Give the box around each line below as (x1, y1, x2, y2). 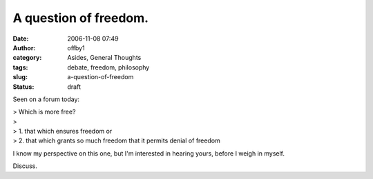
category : (12, 54, 42, 62)
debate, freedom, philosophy (67, 63, 150, 72)
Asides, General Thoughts (67, 54, 142, 62)
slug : (12, 73, 28, 81)
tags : (12, 63, 28, 72)
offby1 (67, 43, 86, 52)
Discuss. (12, 162, 37, 170)
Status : (12, 83, 35, 91)
